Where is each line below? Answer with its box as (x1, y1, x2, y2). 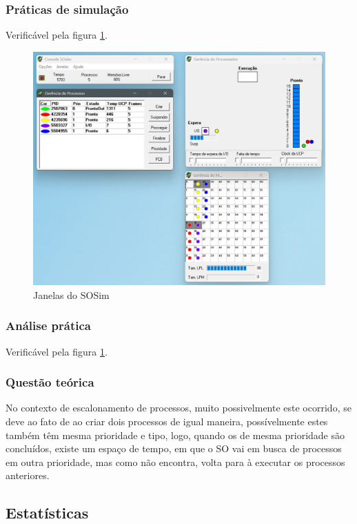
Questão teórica (6, 373, 94, 391)
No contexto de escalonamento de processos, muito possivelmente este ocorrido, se (6, 400, 351, 415)
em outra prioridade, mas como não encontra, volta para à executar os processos (6, 454, 345, 469)
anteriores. (6, 468, 50, 483)
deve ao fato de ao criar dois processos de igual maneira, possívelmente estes (6, 414, 328, 428)
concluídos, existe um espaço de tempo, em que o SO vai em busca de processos (6, 441, 342, 456)
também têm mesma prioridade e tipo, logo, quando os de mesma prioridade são (6, 427, 345, 442)
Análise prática (6, 317, 91, 334)
